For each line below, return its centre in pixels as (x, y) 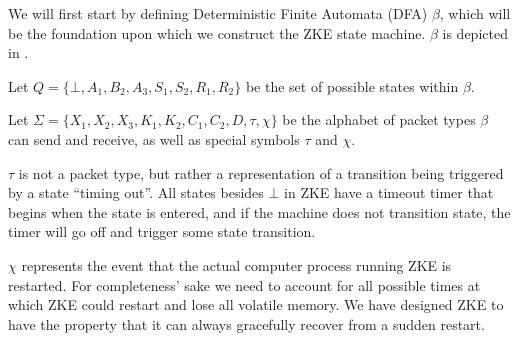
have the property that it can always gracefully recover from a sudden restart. (246, 323)
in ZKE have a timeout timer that (389, 192)
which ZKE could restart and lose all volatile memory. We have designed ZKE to (256, 304)
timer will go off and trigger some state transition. (162, 231)
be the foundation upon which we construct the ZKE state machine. (217, 32)
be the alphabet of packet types (379, 119)
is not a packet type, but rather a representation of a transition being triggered (261, 172)
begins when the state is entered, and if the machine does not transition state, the (259, 211)
